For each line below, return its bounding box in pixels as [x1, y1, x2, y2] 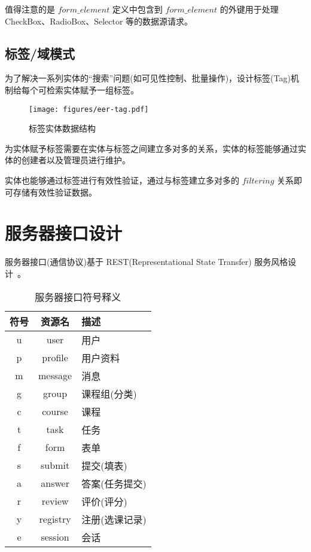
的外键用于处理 [219, 3, 279, 15]
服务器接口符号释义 [35, 289, 121, 304]
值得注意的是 [5, 3, 55, 15]
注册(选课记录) [81, 512, 147, 526]
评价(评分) [81, 494, 127, 508]
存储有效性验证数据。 [13, 185, 97, 198]
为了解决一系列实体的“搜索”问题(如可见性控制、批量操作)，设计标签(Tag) [5, 72, 291, 84]
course [42, 404, 68, 419]
